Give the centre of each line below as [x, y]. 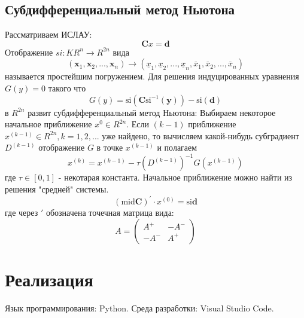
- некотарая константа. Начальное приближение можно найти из [175, 177]
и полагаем [177, 147]
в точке [110, 147]
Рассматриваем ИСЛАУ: [48, 34]
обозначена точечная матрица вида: [110, 212]
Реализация [49, 279]
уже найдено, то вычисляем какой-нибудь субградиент [200, 135]
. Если [138, 124]
